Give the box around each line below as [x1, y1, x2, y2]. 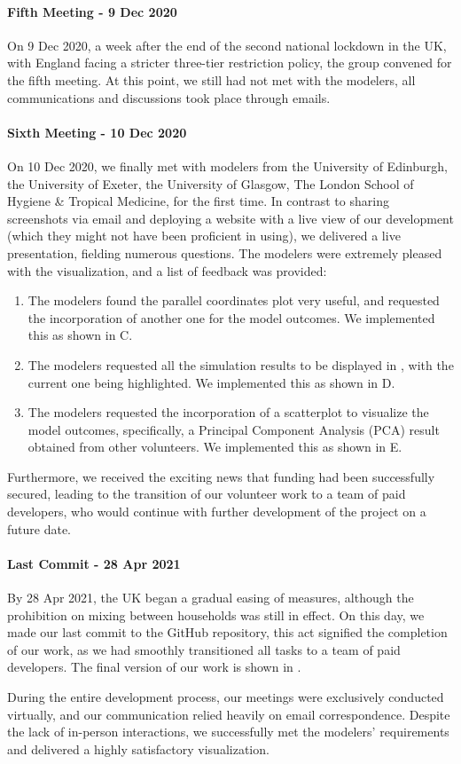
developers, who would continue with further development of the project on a [7, 502, 426, 521]
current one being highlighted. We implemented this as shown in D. [27, 373, 395, 391]
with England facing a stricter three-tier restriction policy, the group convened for [7, 53, 452, 72]
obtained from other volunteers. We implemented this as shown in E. [27, 437, 402, 456]
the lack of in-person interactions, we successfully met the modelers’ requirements [7, 722, 449, 741]
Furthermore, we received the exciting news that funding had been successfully [7, 467, 435, 485]
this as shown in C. [27, 326, 133, 344]
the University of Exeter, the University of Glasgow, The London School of [7, 174, 414, 193]
